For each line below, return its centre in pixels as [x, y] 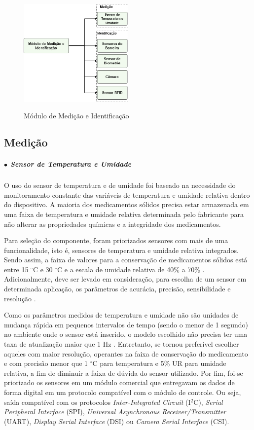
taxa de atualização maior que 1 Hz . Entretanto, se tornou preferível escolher [122, 344]
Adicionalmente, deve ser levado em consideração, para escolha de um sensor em [125, 279]
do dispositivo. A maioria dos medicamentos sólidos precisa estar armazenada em [127, 204]
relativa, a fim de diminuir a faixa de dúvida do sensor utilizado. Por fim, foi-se [124, 373]
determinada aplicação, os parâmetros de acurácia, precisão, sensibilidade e [117, 289]
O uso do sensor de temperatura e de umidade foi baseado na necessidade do [120, 185]
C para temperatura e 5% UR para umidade [159, 363]
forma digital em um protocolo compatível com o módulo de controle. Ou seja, [123, 392]
